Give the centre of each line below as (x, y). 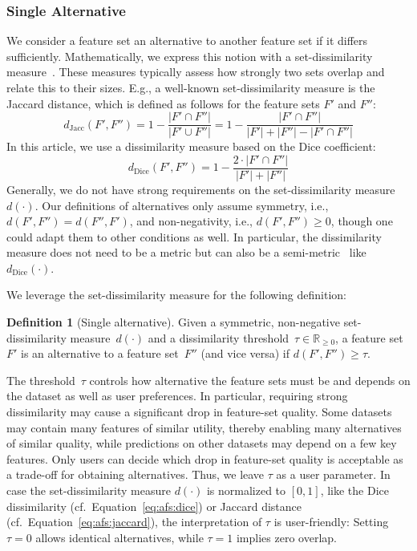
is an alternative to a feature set (100, 353)
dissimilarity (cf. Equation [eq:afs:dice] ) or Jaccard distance (154, 506)
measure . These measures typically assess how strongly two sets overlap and (196, 72)
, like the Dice (354, 490)
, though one (362, 221)
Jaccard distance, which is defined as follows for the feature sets (163, 103)
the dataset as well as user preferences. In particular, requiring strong (177, 396)
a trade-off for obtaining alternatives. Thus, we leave (136, 474)
